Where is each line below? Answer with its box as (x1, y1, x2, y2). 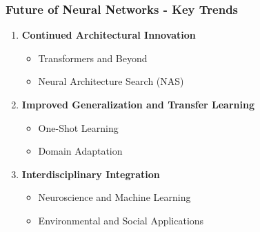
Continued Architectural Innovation (21, 28, 196, 42)
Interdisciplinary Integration (21, 166, 160, 181)
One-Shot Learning (38, 120, 119, 135)
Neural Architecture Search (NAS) (38, 74, 184, 88)
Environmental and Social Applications (38, 213, 204, 227)
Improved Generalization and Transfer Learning (21, 97, 254, 111)
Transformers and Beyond (38, 50, 148, 65)
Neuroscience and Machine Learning (38, 190, 191, 204)
